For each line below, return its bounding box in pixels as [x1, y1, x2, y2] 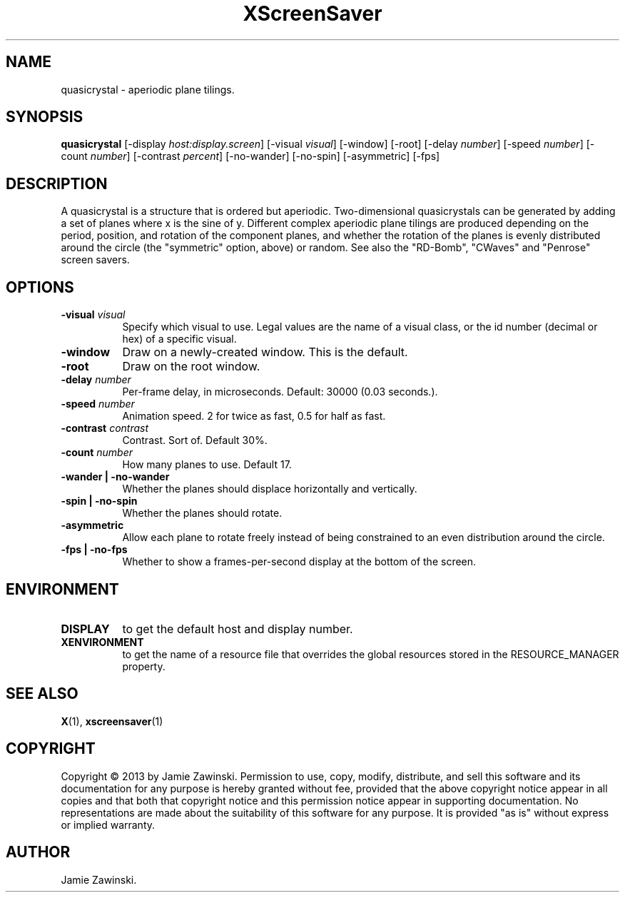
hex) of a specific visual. [122, 333, 237, 345]
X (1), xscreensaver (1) [61, 715, 163, 727]
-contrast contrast [61, 422, 149, 435]
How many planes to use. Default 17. [122, 458, 292, 471]
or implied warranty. [61, 818, 156, 831]
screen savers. [61, 253, 130, 266]
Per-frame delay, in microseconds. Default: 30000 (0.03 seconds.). [122, 385, 438, 398]
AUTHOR [6, 843, 71, 862]
